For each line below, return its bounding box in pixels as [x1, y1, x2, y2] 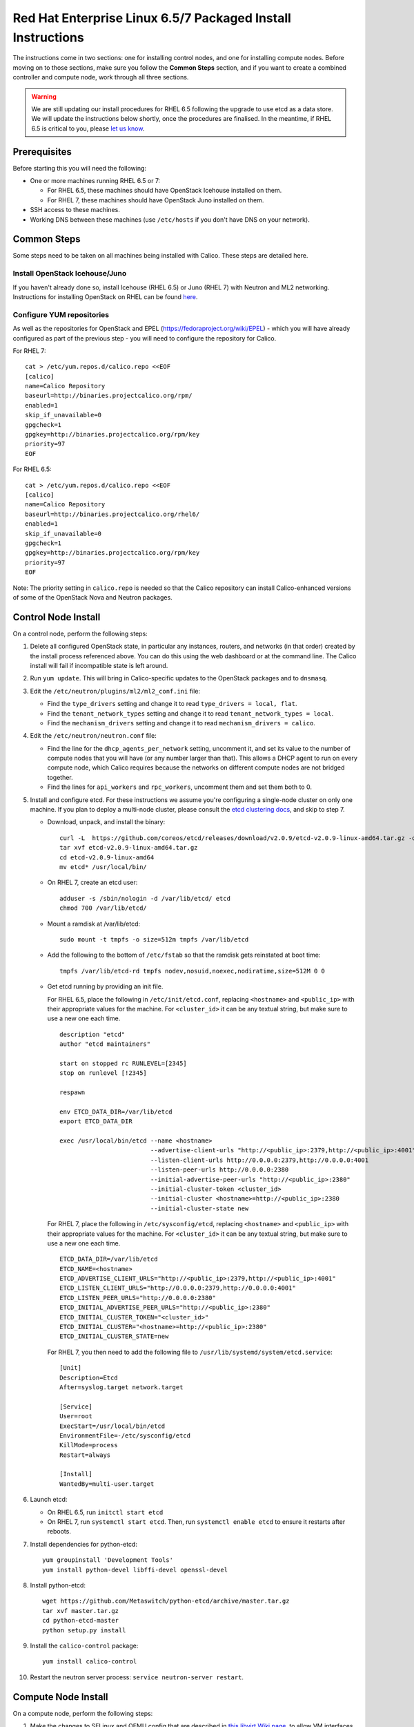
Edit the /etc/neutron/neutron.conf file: [30, 732, 157, 740]
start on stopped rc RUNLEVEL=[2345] [59, 1059, 188, 1067]
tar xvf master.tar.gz [42, 1607, 119, 1614]
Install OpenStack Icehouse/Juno [12, 269, 127, 278]
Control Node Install [12, 611, 101, 623]
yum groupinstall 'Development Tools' [42, 1556, 174, 1564]
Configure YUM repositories [12, 309, 110, 319]
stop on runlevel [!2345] [59, 1069, 148, 1077]
